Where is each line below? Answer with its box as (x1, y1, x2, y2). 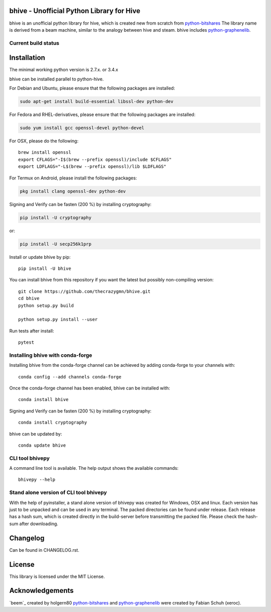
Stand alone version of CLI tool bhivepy (9, 489, 107, 496)
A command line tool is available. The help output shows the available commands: (9, 465, 179, 471)
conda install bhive (18, 397, 69, 402)
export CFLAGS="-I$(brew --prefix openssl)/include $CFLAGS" (18, 156, 172, 162)
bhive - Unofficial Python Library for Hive (9, 7, 141, 15)
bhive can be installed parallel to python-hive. (9, 76, 104, 82)
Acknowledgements (9, 586, 74, 595)
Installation (9, 53, 45, 62)
